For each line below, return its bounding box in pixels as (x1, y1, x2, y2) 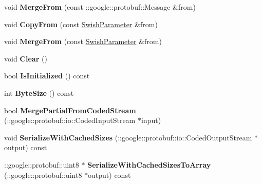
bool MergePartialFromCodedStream (4, 105, 136, 115)
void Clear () (4, 53, 47, 64)
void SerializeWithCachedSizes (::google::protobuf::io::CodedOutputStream (4, 132, 252, 142)
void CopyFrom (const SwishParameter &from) (4, 18, 158, 29)
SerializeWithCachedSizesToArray (87, 159, 211, 170)
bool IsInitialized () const (4, 70, 90, 81)
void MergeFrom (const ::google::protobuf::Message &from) (4, 2, 196, 12)
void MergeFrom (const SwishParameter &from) (4, 36, 162, 47)
